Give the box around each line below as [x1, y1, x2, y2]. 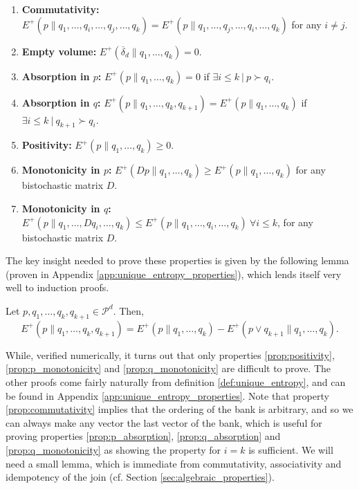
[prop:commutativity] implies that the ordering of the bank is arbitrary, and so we [6, 402, 353, 416]
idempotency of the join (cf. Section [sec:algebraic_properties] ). [6, 470, 275, 484]
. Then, [113, 303, 144, 317]
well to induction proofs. [6, 280, 109, 295]
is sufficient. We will [248, 442, 333, 456]
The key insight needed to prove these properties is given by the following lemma [6, 253, 349, 268]
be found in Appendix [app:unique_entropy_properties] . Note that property [6, 388, 329, 403]
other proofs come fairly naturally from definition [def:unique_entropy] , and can [6, 374, 346, 389]
